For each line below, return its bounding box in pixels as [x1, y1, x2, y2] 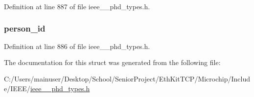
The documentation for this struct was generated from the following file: [4, 57, 221, 67]
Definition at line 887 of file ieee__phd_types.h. [4, 1, 150, 11]
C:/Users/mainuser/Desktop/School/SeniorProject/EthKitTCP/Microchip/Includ [4, 74, 251, 83]
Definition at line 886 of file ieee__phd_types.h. [4, 41, 150, 51]
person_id [4, 22, 46, 34]
